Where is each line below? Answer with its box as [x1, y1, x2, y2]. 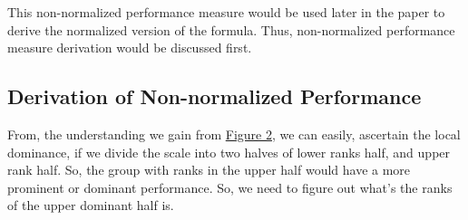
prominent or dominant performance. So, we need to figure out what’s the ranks [7, 177, 453, 196]
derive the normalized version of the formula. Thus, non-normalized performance [7, 20, 455, 39]
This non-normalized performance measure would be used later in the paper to [7, 3, 445, 21]
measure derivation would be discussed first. [7, 38, 252, 57]
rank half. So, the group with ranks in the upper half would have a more [7, 160, 411, 179]
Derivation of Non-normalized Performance [7, 82, 422, 110]
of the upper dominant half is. [7, 196, 174, 215]
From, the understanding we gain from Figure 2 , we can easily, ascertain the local [7, 124, 461, 143]
